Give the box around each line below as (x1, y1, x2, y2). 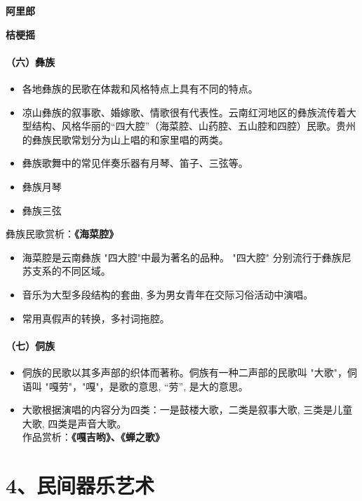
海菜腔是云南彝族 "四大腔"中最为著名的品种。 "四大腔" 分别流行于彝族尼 (22, 249, 351, 264)
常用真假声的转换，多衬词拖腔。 (22, 310, 170, 325)
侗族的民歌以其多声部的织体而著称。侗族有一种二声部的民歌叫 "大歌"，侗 (22, 364, 357, 379)
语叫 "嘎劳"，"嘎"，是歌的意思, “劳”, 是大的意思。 (22, 378, 248, 393)
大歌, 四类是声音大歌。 (22, 416, 127, 430)
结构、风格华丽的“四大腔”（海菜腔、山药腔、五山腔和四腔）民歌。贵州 (32, 118, 356, 133)
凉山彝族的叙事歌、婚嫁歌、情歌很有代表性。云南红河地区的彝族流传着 (22, 104, 347, 119)
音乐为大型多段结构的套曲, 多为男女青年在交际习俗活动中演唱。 (22, 287, 314, 301)
